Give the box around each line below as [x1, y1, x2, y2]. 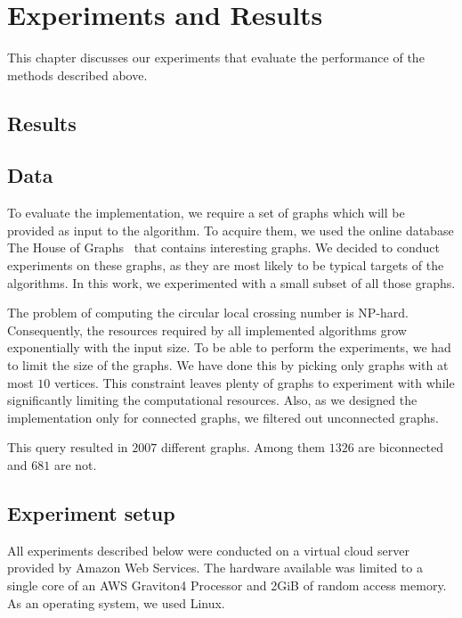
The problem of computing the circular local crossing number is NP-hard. [7, 303, 409, 322]
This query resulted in [7, 438, 128, 457]
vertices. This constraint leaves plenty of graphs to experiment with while [53, 373, 455, 391]
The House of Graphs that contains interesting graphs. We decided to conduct [7, 238, 440, 257]
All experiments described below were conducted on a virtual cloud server [7, 540, 409, 559]
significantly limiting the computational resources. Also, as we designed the [7, 391, 417, 409]
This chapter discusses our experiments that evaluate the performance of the [7, 48, 425, 67]
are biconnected [358, 438, 444, 457]
